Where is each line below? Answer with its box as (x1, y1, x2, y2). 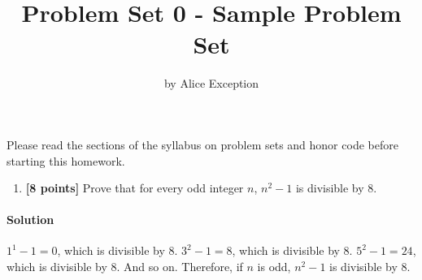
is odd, (257, 258, 291, 275)
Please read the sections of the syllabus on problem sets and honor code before (7, 136, 398, 153)
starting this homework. (7, 152, 125, 169)
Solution (7, 211, 54, 228)
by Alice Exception (163, 75, 259, 92)
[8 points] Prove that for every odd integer (25, 179, 244, 196)
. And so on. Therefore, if (116, 258, 243, 275)
